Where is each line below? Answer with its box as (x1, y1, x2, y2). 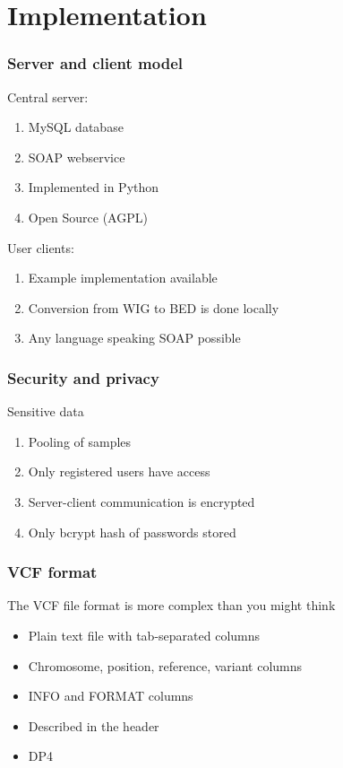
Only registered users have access (28, 462, 210, 481)
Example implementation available (28, 268, 218, 287)
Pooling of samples (28, 432, 132, 450)
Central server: (7, 87, 89, 106)
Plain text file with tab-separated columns (28, 625, 261, 644)
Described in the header (28, 716, 159, 735)
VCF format (7, 561, 98, 583)
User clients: (7, 238, 74, 257)
